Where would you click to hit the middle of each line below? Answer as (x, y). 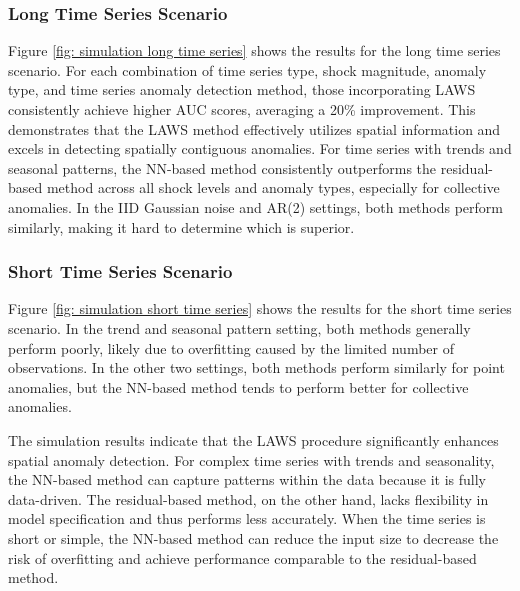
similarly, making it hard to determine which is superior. (181, 226)
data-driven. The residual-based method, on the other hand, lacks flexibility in (248, 498)
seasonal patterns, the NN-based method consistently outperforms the (222, 167)
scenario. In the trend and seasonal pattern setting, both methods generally (239, 327)
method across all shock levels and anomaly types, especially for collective (273, 187)
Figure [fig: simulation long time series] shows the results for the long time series (254, 50)
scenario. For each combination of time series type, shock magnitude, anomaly (247, 69)
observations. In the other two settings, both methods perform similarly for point (256, 367)
